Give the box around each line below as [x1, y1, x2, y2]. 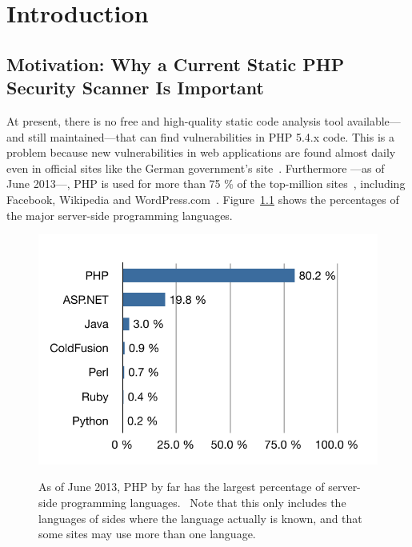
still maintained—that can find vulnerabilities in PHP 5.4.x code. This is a [28, 128, 394, 145]
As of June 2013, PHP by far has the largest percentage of [38, 478, 325, 495]
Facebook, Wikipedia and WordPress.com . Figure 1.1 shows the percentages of [6, 190, 399, 207]
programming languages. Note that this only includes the [61, 494, 346, 510]
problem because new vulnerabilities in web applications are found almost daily [6, 144, 396, 161]
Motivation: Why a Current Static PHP [6, 51, 345, 76]
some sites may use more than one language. [38, 525, 256, 542]
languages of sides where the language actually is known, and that [38, 509, 362, 526]
